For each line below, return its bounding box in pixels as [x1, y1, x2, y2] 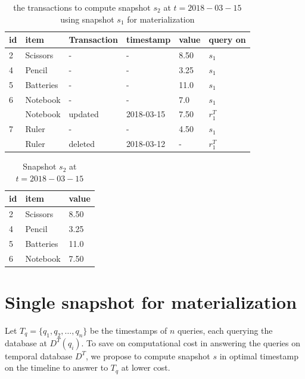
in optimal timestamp [219, 349, 298, 362]
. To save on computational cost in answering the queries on [81, 336, 301, 349]
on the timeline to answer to [5, 361, 108, 374]
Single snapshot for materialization [5, 290, 297, 314]
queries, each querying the [177, 324, 273, 336]
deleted [69, 137, 95, 150]
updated [69, 108, 99, 120]
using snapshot [60, 12, 114, 25]
